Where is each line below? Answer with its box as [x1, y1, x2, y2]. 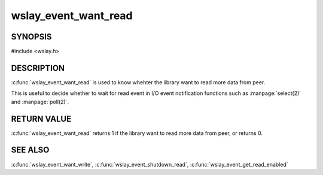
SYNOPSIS [11, 32, 52, 42]
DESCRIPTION [11, 63, 65, 73]
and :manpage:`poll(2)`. [11, 98, 69, 105]
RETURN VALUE [11, 113, 72, 124]
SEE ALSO [11, 145, 50, 155]
